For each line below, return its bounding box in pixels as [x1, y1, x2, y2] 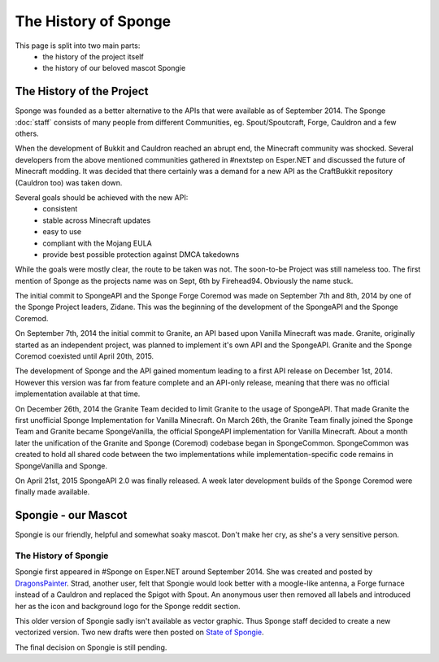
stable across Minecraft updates [42, 216, 151, 225]
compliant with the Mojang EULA [42, 238, 152, 248]
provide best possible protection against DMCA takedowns [42, 249, 240, 259]
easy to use [42, 227, 81, 237]
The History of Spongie [15, 550, 109, 561]
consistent [42, 204, 78, 214]
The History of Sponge [15, 12, 172, 30]
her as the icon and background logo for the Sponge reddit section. [15, 601, 241, 611]
